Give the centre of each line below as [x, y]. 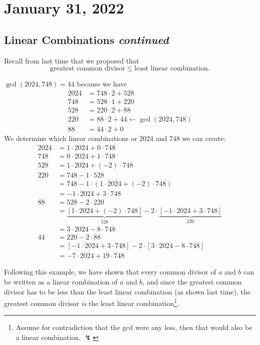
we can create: [204, 138]
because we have [102, 84]
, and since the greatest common [192, 281]
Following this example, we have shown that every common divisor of [110, 272]
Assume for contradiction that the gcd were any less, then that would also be [134, 327]
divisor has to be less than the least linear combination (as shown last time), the [127, 291]
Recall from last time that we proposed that [71, 60]
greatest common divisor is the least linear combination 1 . [91, 302]
